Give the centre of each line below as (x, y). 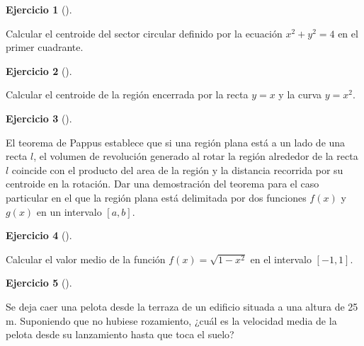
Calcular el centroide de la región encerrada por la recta (127, 94)
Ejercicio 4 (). (39, 235)
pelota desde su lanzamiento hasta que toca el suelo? (120, 334)
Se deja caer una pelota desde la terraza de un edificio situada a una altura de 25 (182, 306)
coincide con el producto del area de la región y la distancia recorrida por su (177, 169)
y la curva (300, 94)
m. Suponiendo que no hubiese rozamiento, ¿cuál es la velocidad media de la (171, 320)
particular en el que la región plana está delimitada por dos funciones (156, 197)
